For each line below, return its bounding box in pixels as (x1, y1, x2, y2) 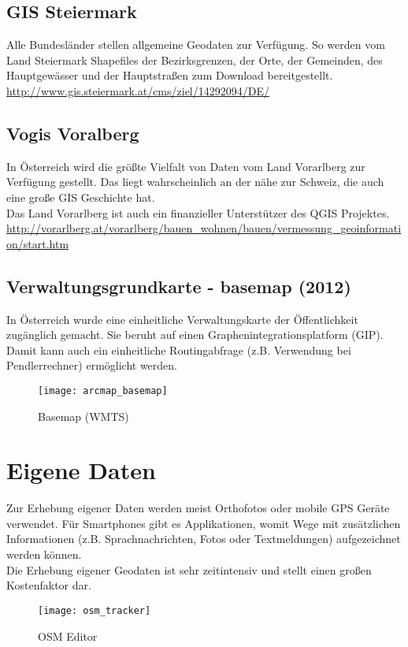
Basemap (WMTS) (38, 407, 129, 424)
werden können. (6, 546, 82, 563)
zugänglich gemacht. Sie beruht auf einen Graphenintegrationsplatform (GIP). (6, 326, 384, 343)
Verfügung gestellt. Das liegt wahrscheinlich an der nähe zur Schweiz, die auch (6, 173, 384, 190)
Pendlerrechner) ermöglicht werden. (6, 357, 177, 374)
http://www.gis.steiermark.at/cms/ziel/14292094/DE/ (6, 82, 269, 99)
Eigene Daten (6, 454, 156, 486)
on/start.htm (6, 235, 69, 251)
